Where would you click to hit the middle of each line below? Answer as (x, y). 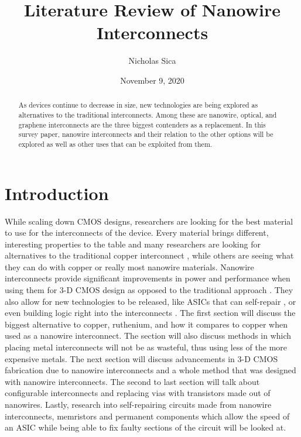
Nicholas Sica (152, 61)
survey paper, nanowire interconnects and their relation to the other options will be (146, 134)
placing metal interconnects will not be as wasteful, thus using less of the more (146, 347)
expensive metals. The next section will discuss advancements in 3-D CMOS (141, 358)
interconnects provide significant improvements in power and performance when (148, 278)
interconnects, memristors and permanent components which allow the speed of (147, 416)
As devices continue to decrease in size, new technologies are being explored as (138, 105)
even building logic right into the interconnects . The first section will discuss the (150, 313)
